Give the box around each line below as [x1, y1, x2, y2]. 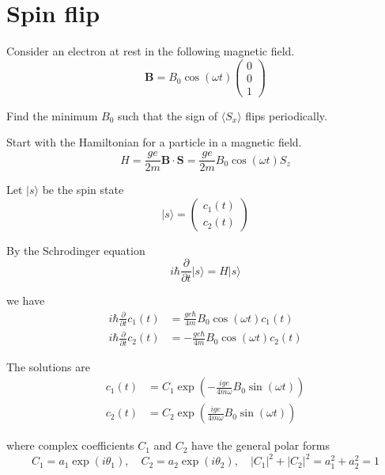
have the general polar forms [191, 437, 330, 454]
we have [6, 292, 45, 309]
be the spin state [42, 181, 124, 198]
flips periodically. [245, 107, 327, 123]
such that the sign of [117, 107, 218, 123]
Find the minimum [6, 107, 98, 123]
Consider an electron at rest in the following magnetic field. [6, 43, 295, 59]
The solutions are [6, 358, 90, 374]
